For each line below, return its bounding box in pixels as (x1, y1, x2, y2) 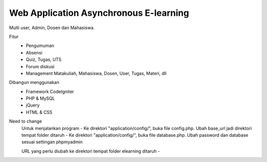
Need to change (9, 119, 42, 124)
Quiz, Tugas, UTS (26, 57, 62, 63)
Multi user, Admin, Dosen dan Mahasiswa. (9, 25, 95, 31)
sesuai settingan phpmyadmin (21, 139, 83, 145)
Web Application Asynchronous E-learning (9, 7, 189, 18)
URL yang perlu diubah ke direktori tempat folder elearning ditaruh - (21, 148, 160, 154)
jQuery (26, 102, 40, 108)
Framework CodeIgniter (26, 88, 74, 94)
